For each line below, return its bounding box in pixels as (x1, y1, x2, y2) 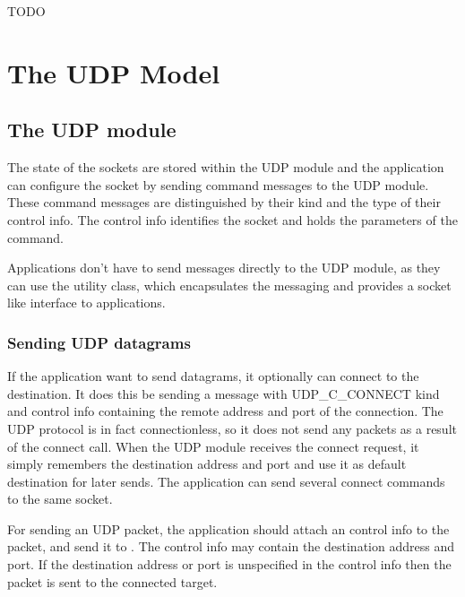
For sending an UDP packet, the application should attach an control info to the (7, 519, 450, 538)
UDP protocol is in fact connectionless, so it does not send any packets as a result (7, 419, 457, 437)
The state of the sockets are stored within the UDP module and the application (7, 158, 444, 177)
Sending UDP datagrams (7, 331, 191, 353)
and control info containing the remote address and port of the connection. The (7, 402, 443, 420)
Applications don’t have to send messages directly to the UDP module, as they (7, 258, 441, 277)
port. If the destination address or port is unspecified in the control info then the (7, 555, 452, 574)
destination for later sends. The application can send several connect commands (7, 472, 445, 490)
